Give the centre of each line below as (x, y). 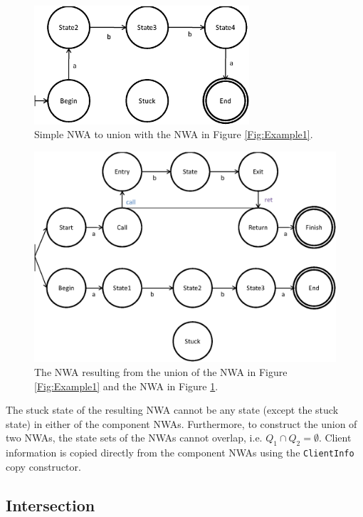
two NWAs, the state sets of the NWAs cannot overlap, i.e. (134, 438)
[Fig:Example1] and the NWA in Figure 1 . (126, 386)
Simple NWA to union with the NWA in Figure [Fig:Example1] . (174, 134)
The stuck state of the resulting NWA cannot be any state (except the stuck (172, 410)
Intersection (51, 505)
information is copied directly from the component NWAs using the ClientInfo (180, 453)
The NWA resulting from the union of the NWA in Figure (161, 371)
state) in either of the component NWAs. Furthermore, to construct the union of (181, 423)
